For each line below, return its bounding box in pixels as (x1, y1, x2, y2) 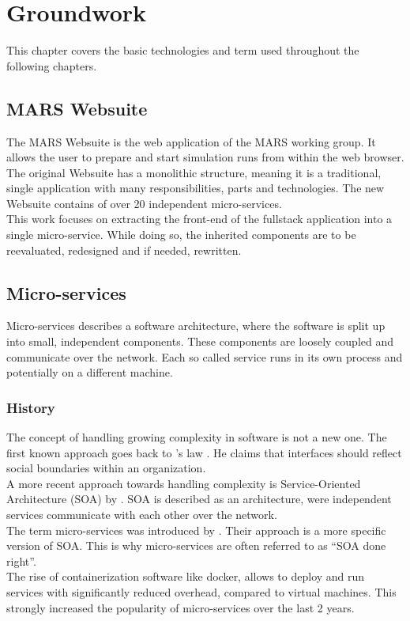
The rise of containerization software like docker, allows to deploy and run (6, 568, 365, 585)
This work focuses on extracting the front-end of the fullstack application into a (6, 210, 393, 227)
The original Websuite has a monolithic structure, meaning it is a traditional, (6, 164, 382, 180)
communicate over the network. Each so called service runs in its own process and (6, 348, 403, 365)
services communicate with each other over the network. (6, 506, 277, 523)
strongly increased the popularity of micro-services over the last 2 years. (6, 599, 355, 615)
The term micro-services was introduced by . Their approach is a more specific (6, 521, 386, 538)
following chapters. (6, 57, 97, 74)
